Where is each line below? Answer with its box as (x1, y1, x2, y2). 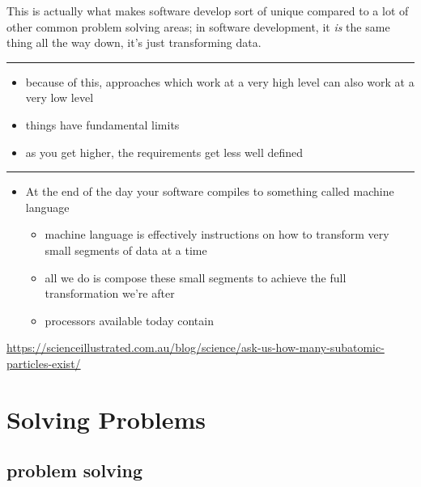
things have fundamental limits (25, 116, 180, 133)
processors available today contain (45, 311, 214, 328)
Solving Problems (6, 402, 206, 435)
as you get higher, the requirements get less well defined (25, 143, 304, 160)
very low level (25, 89, 94, 106)
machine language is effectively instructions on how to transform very (45, 226, 389, 243)
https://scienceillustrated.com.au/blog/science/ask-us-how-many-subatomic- (6, 339, 385, 356)
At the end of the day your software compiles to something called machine (25, 183, 394, 200)
